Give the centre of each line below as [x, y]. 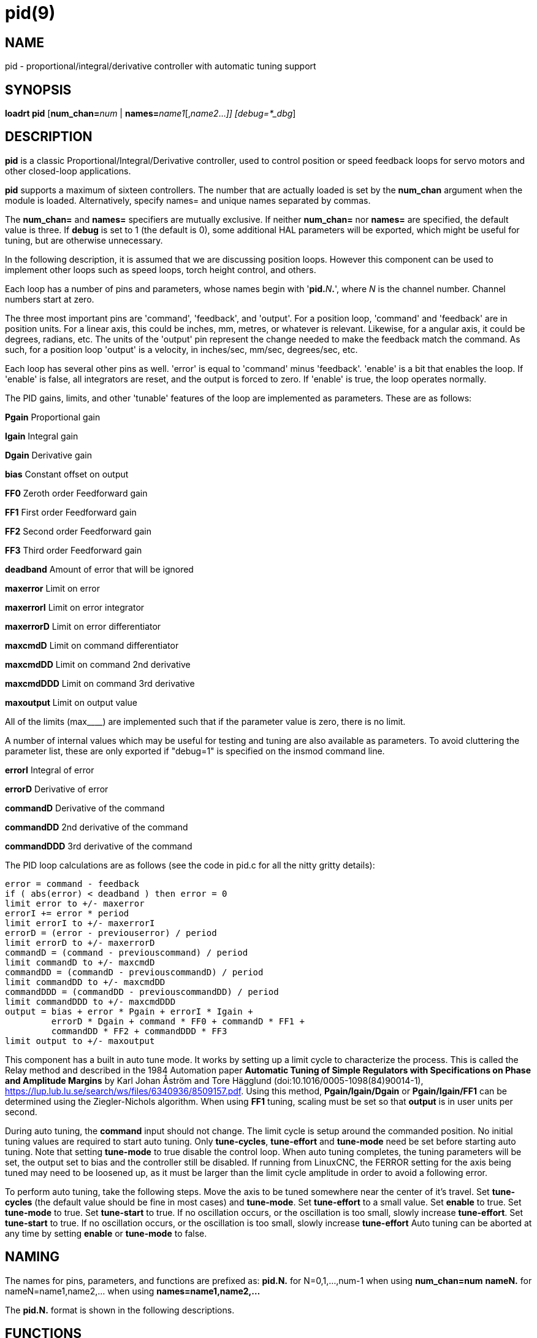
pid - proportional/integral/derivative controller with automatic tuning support [161, 66]
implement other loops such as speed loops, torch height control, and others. [161, 269]
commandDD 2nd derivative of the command [97, 827]
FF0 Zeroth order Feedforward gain [76, 493]
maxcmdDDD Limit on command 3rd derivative [100, 683]
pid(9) [30, 13]
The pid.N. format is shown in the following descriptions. [120, 1310]
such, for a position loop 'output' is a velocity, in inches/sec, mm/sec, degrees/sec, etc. [181, 349]
